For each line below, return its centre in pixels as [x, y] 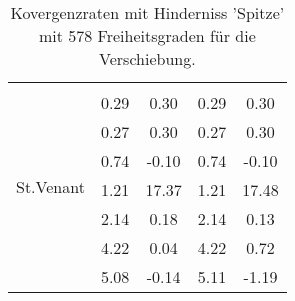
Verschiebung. [147, 58]
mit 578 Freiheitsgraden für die [147, 35]
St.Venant [50, 186]
